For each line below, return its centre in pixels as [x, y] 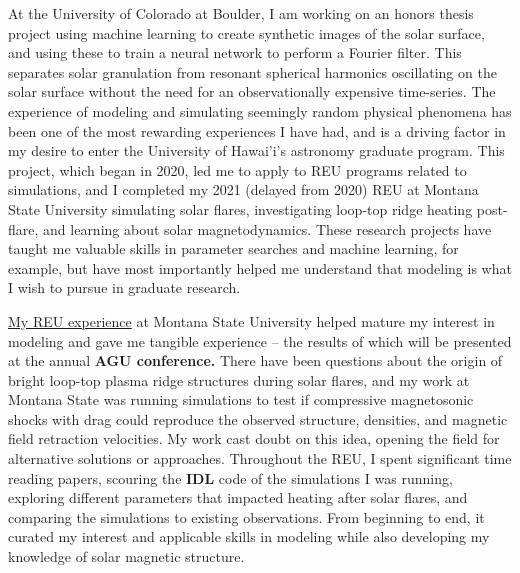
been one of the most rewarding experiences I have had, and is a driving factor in [257, 130]
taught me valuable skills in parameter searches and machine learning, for [233, 248]
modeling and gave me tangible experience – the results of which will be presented [260, 340]
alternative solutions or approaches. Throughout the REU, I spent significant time [260, 458]
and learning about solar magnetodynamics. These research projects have [267, 228]
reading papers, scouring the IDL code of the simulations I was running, [230, 477]
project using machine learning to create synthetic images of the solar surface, [246, 32]
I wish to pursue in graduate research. [124, 287]
